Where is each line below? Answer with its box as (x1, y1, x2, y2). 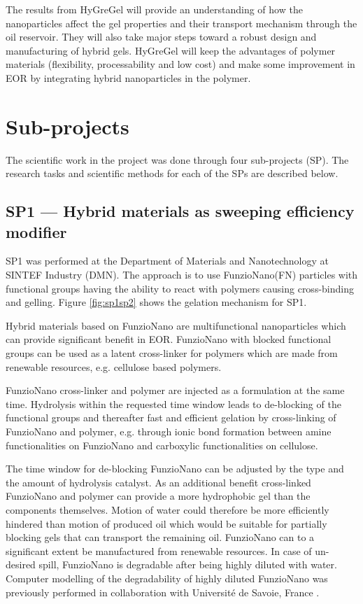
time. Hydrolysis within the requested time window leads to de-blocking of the (6, 396, 341, 411)
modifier (6, 220, 67, 242)
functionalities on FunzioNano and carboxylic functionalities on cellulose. (6, 437, 318, 452)
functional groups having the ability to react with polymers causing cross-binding (6, 281, 354, 295)
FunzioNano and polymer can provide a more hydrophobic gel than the (6, 489, 311, 503)
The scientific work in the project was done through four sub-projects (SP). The (6, 152, 349, 167)
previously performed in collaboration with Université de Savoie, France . (6, 584, 320, 599)
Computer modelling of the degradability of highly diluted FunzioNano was (6, 570, 328, 585)
